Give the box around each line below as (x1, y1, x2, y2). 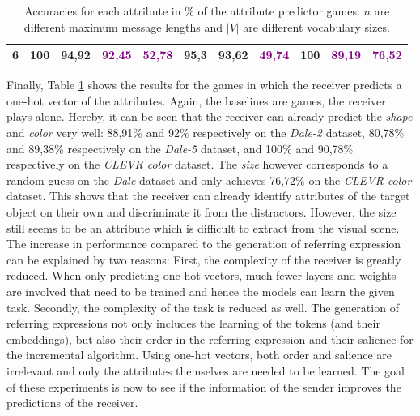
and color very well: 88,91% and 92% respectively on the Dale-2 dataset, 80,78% (6, 124, 405, 141)
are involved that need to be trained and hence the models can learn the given (6, 283, 395, 299)
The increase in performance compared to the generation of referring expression (6, 235, 401, 252)
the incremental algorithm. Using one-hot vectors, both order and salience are (6, 346, 392, 363)
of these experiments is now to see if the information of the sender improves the (6, 378, 401, 395)
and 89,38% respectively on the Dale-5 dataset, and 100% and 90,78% (6, 139, 354, 157)
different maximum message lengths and (23, 18, 223, 35)
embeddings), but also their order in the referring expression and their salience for (6, 330, 414, 347)
